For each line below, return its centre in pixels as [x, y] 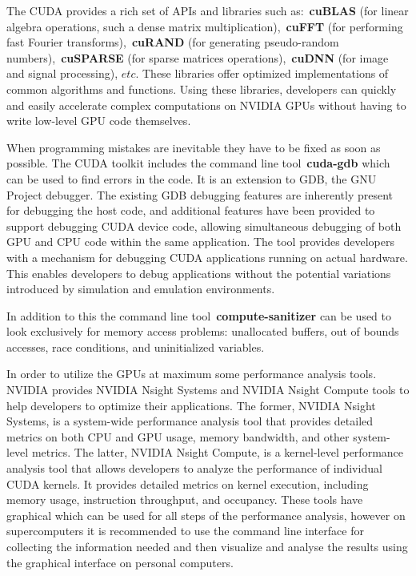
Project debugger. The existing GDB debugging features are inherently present [200, 194]
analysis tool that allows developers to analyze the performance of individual [194, 468]
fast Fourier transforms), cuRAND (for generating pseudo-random [173, 42]
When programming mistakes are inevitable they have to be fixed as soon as [194, 147]
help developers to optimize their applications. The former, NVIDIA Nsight [191, 405]
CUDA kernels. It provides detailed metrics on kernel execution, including [188, 483]
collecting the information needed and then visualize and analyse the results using [207, 546]
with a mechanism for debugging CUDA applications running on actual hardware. [207, 257]
